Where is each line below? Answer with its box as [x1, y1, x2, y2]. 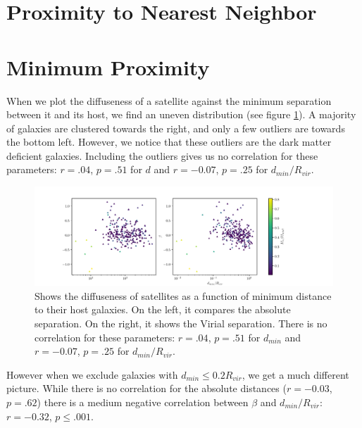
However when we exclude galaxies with [6, 367, 178, 382]
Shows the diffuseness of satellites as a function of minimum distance [35, 288, 332, 303]
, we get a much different [242, 367, 349, 382]
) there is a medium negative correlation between [37, 395, 249, 409]
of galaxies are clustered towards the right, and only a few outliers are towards [6, 120, 345, 135]
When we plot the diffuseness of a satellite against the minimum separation [6, 93, 332, 108]
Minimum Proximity [6, 52, 210, 81]
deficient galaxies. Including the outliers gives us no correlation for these [6, 148, 318, 163]
